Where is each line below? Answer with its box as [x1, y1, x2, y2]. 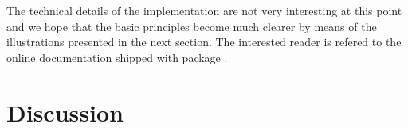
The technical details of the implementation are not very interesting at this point [6, 2, 402, 18]
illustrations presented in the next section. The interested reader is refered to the [6, 33, 402, 50]
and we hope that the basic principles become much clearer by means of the [6, 17, 377, 34]
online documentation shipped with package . [6, 48, 228, 65]
